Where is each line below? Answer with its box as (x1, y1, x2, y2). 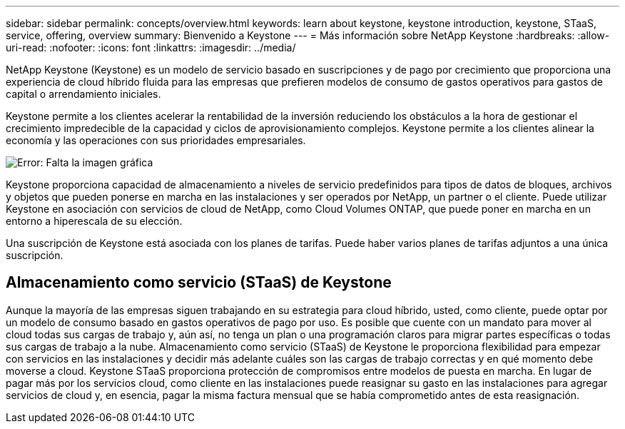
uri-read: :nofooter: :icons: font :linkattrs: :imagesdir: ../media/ (6, 41, 296, 54)
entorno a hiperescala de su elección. (6, 215, 183, 227)
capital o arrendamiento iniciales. (6, 88, 161, 100)
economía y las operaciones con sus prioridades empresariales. (6, 134, 306, 146)
